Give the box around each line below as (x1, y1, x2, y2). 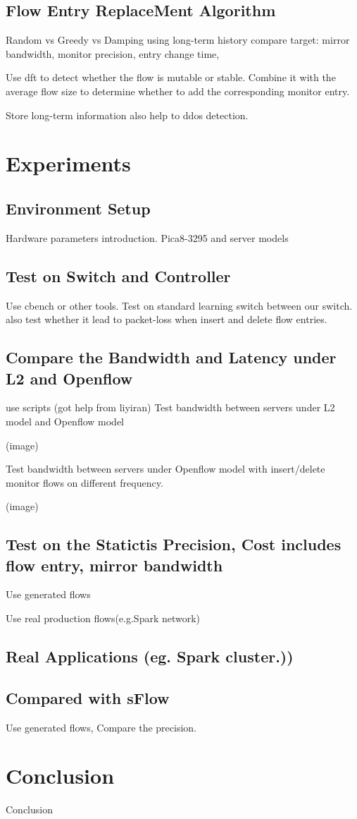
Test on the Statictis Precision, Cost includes (6, 533, 342, 555)
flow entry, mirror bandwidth (6, 554, 223, 576)
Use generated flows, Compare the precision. (6, 720, 196, 734)
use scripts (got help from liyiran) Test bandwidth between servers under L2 (6, 400, 335, 415)
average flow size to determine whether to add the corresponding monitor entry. (6, 83, 350, 98)
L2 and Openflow (6, 367, 133, 389)
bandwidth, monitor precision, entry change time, (6, 46, 220, 61)
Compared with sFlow (6, 686, 170, 708)
